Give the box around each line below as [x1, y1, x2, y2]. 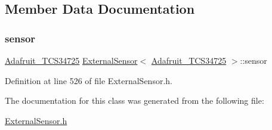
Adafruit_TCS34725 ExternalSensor [5, 54, 138, 66]
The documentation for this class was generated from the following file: [5, 94, 264, 107]
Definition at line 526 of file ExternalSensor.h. [5, 74, 172, 86]
